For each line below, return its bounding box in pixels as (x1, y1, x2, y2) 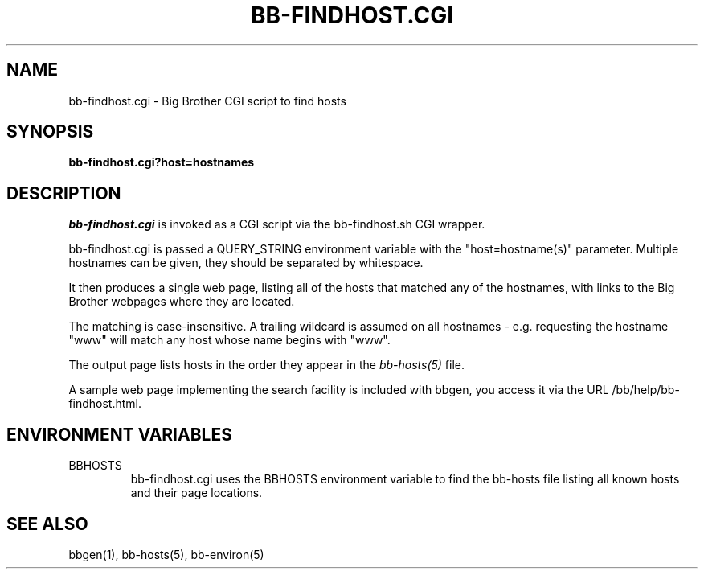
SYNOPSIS (6, 121, 94, 142)
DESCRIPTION (6, 183, 121, 203)
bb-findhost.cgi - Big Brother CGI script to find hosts (68, 93, 346, 108)
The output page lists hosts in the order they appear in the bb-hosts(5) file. (68, 358, 465, 372)
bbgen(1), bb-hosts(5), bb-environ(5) (68, 547, 264, 561)
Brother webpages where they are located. (68, 294, 295, 309)
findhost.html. (68, 396, 142, 411)
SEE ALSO (6, 513, 88, 534)
